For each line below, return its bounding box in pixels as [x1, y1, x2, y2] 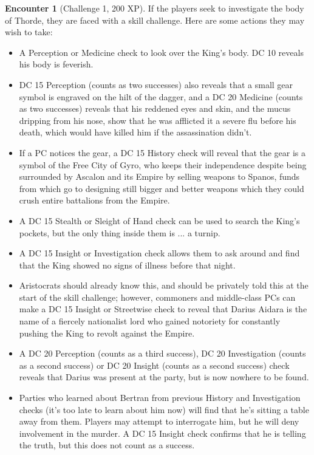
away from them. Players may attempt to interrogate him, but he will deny [19, 415, 299, 428]
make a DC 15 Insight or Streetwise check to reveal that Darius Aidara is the [19, 303, 307, 315]
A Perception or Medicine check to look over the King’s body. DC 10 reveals [19, 46, 304, 58]
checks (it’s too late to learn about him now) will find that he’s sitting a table [19, 403, 309, 416]
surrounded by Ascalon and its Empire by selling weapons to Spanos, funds [19, 170, 300, 183]
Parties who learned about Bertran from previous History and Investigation [19, 391, 301, 404]
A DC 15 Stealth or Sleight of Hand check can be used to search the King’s [19, 214, 300, 227]
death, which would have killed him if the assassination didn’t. [19, 126, 252, 139]
